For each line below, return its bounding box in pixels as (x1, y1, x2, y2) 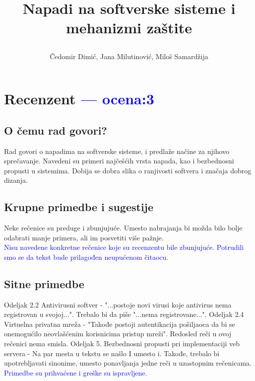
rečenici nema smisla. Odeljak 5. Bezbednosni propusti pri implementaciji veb (4, 338, 240, 349)
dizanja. (4, 175, 28, 185)
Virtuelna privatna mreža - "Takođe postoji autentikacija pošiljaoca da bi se (4, 318, 235, 329)
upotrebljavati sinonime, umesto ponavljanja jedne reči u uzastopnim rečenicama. (4, 358, 252, 368)
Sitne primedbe (4, 276, 84, 291)
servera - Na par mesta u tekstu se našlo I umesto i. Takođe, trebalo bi (4, 348, 220, 358)
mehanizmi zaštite (65, 17, 192, 38)
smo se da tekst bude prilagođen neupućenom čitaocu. (4, 251, 169, 262)
